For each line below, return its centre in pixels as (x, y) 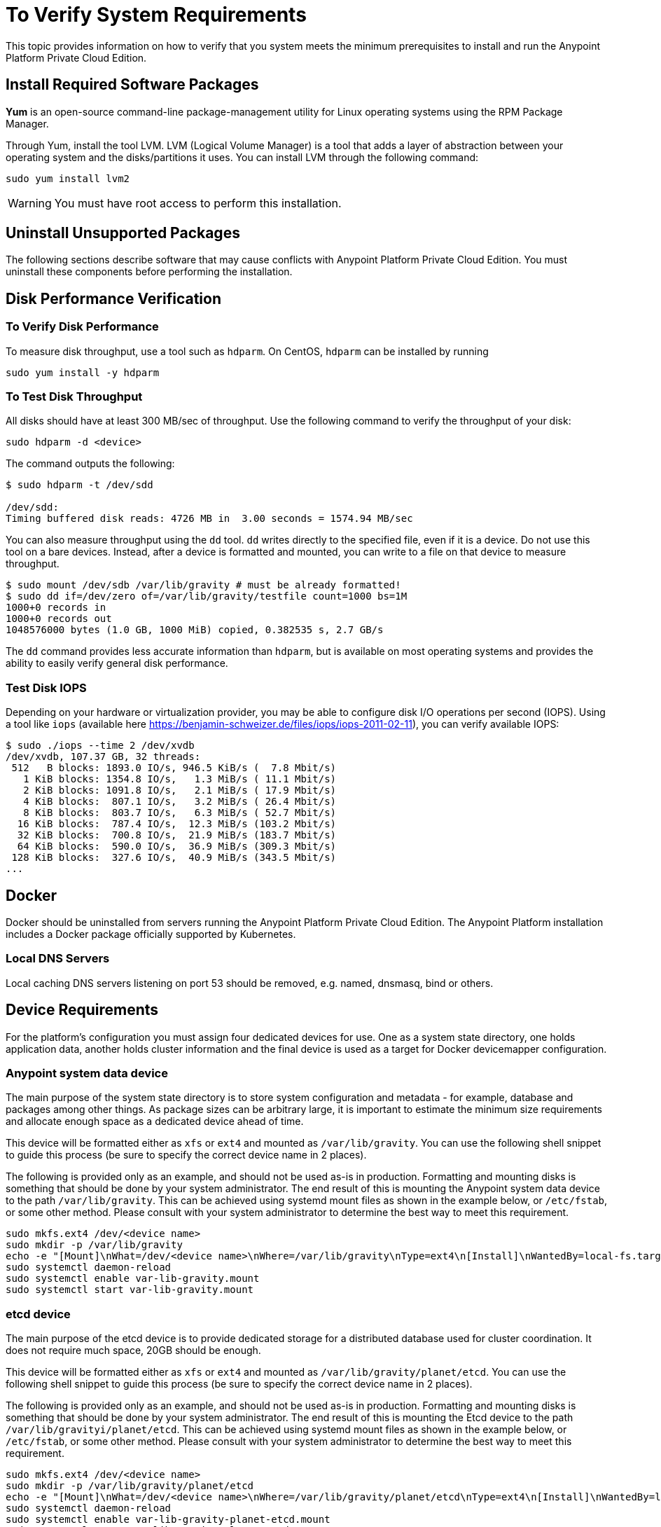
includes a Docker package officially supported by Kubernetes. (151, 934)
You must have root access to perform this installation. (198, 203)
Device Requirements (82, 1010)
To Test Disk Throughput (74, 397)
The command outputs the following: (90, 464)
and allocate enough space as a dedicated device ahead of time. (155, 1121)
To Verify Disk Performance (82, 327)
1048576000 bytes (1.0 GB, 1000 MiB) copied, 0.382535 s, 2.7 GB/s (195, 630)
